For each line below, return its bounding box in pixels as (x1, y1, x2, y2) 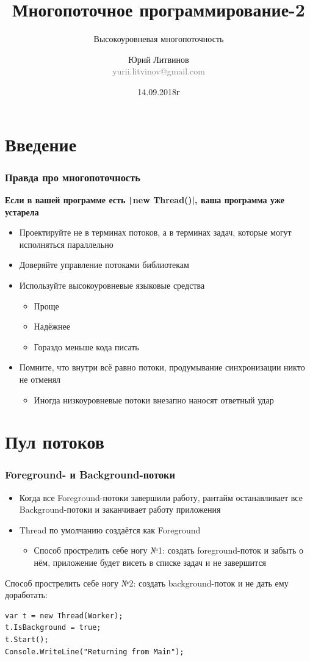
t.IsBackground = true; (5, 623, 101, 632)
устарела (5, 205, 39, 218)
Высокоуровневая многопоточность (93, 32, 224, 45)
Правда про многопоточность (5, 169, 140, 184)
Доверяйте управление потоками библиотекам (19, 258, 189, 271)
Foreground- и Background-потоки (5, 467, 175, 482)
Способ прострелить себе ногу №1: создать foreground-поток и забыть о (34, 544, 304, 557)
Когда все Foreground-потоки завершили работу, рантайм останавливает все (19, 491, 303, 504)
